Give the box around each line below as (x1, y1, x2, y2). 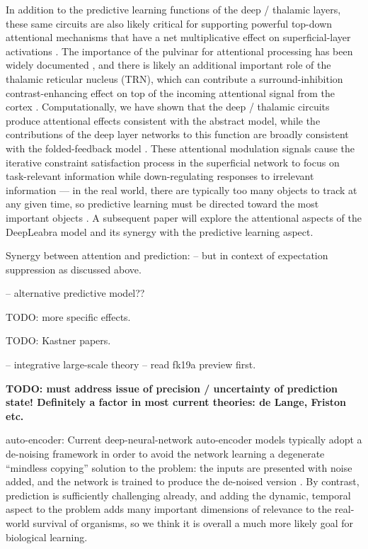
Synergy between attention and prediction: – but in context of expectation (6, 248, 328, 263)
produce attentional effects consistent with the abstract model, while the (6, 113, 321, 128)
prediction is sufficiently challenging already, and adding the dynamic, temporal (6, 487, 351, 502)
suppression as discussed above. (6, 261, 142, 276)
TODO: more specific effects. (6, 309, 131, 324)
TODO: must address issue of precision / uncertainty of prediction (6, 380, 338, 395)
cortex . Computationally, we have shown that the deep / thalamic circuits (6, 99, 330, 114)
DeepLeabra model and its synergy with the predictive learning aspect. (6, 224, 314, 239)
